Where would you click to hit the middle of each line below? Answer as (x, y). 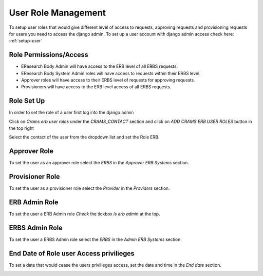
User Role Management (57, 13)
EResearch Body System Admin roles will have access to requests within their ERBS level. (111, 73)
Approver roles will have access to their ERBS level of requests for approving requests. (108, 80)
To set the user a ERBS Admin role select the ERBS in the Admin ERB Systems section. (95, 239)
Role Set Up (27, 101)
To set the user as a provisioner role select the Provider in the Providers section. (89, 188)
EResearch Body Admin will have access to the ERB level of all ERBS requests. (99, 66)
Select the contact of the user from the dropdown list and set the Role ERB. (84, 137)
